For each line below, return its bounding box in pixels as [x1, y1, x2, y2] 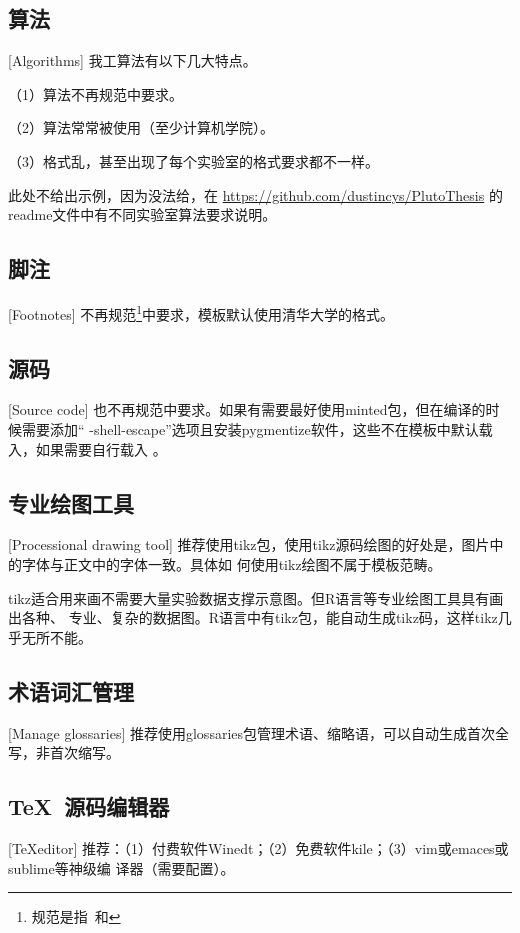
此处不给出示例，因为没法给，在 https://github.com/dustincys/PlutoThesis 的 [8, 184, 503, 205]
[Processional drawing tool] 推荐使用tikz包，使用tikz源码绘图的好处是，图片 [8, 534, 490, 555]
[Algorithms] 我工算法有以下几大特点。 [8, 50, 257, 71]
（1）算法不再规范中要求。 [8, 83, 183, 104]
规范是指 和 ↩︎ [31, 906, 121, 927]
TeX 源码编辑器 [8, 791, 170, 822]
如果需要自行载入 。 [35, 438, 167, 459]
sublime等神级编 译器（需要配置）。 [8, 857, 235, 878]
